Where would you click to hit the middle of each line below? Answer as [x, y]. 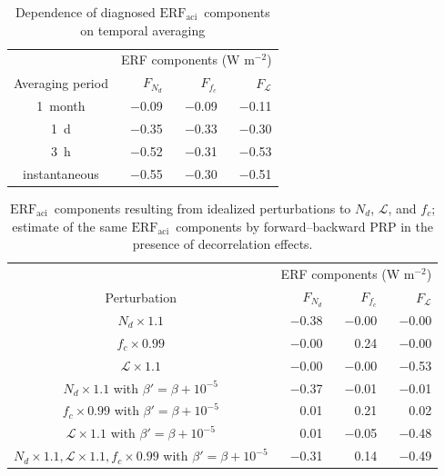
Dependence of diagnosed [85, 12]
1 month [61, 106]
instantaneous [61, 173]
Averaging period [61, 82]
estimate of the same [70, 226]
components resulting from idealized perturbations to [202, 208]
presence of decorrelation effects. [222, 244]
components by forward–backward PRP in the [304, 226]
